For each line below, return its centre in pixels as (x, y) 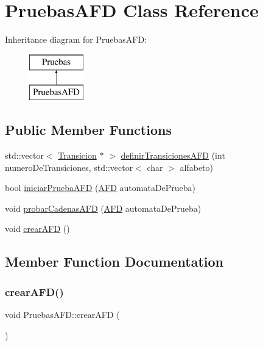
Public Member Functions (88, 130)
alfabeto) (197, 167)
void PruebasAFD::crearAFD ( (62, 315)
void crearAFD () (37, 229)
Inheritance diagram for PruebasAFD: (76, 39)
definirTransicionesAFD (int (173, 155)
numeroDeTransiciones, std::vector (69, 167)
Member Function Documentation (114, 261)
